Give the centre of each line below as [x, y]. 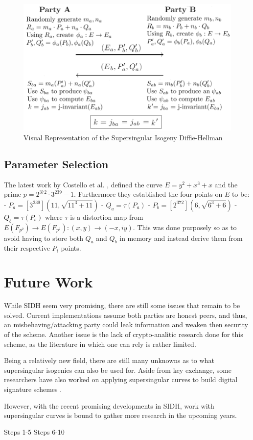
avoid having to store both [44, 238]
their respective [27, 248]
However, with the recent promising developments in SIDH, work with [109, 405]
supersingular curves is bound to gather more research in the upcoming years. [120, 415]
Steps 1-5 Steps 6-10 [34, 431]
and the [226, 184]
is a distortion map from [107, 217]
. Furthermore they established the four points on [148, 194]
